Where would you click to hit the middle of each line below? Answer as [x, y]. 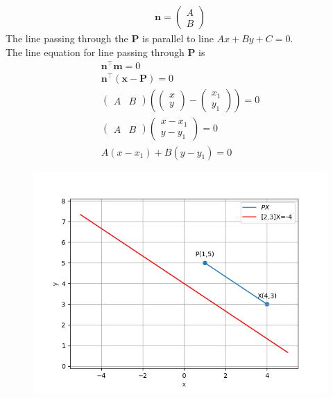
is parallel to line [178, 38]
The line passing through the [67, 38]
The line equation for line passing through [95, 52]
